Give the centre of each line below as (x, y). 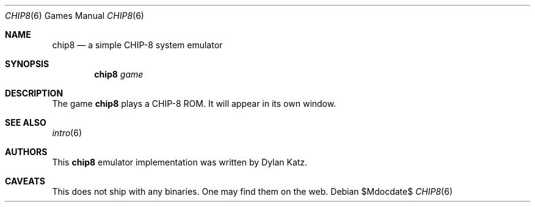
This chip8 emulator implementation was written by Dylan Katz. (180, 162)
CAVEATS (25, 181)
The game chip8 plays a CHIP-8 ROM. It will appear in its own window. (194, 103)
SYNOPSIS (27, 64)
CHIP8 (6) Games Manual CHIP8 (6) (75, 16)
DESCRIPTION (34, 93)
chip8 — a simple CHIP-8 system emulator (137, 45)
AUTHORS (26, 152)
